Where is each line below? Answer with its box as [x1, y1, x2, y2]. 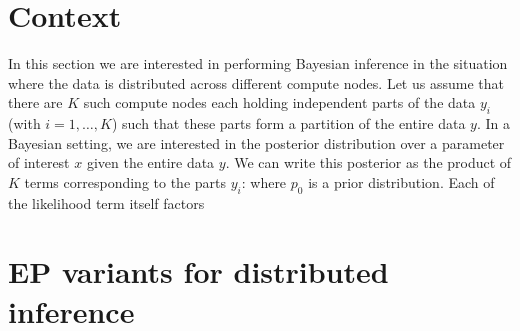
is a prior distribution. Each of [308, 171, 495, 192]
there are [8, 92, 63, 113]
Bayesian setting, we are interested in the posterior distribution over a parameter [8, 132, 505, 153]
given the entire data [86, 152, 215, 173]
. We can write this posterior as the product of [225, 152, 512, 173]
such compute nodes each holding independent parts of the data [83, 92, 476, 113]
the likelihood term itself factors [8, 192, 205, 213]
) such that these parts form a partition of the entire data [111, 113, 466, 134]
